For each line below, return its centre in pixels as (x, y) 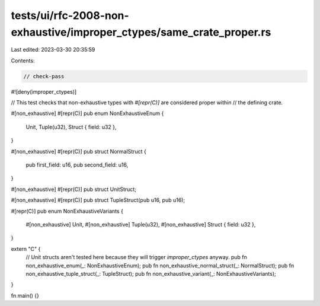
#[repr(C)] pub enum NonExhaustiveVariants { (67, 211)
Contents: (23, 60)
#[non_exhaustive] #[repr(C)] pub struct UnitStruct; (73, 189)
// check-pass (44, 76)
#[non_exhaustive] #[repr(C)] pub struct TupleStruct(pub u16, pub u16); (98, 200)
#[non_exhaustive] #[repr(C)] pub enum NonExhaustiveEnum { (87, 113)
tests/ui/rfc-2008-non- (70, 15)
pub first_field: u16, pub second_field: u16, (77, 165)
